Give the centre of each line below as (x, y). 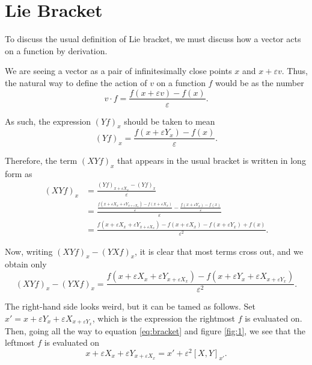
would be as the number (260, 82)
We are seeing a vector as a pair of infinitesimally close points (118, 71)
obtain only (26, 264)
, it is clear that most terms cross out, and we (219, 251)
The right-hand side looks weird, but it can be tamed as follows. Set (130, 306)
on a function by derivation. (56, 50)
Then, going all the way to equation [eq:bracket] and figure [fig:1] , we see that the (155, 330)
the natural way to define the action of (76, 82)
